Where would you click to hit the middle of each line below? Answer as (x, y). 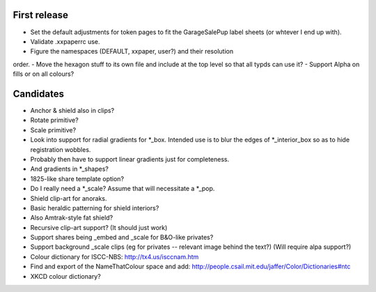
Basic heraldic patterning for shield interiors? (95, 208)
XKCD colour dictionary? (65, 276)
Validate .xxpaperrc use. (65, 41)
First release (41, 15)
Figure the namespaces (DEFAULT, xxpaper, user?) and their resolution (132, 52)
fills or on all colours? (44, 74)
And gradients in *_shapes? (70, 169)
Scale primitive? (53, 130)
